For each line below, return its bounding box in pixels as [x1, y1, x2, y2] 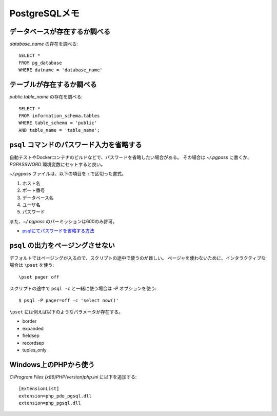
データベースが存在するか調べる [9, 27, 110, 36]
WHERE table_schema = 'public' [18, 120, 97, 126]
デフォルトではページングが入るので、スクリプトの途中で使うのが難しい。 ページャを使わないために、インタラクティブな [9, 255, 266, 261]
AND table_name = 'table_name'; [18, 127, 100, 133]
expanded [22, 325, 44, 331]
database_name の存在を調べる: [9, 41, 78, 47]
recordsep [22, 340, 45, 346]
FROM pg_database [18, 60, 62, 66]
